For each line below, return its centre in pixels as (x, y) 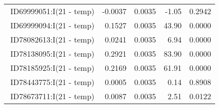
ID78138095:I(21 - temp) (52, 54)
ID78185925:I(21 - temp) (52, 68)
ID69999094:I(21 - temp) (52, 25)
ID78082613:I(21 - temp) (52, 39)
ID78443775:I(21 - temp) (52, 82)
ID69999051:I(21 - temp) (52, 11)
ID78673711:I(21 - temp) (52, 96)
